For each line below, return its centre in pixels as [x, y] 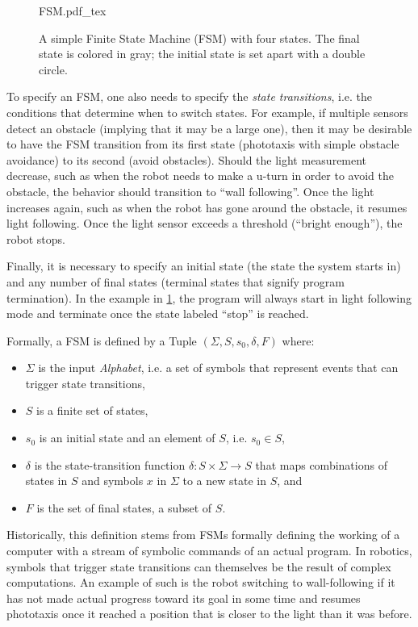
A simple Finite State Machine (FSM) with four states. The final [199, 38]
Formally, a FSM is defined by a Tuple [102, 340]
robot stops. [36, 238]
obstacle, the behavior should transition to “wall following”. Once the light [190, 191]
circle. [53, 69]
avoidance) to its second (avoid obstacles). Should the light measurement [187, 159]
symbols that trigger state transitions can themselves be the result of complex [199, 566]
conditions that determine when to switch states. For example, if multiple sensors [207, 112]
